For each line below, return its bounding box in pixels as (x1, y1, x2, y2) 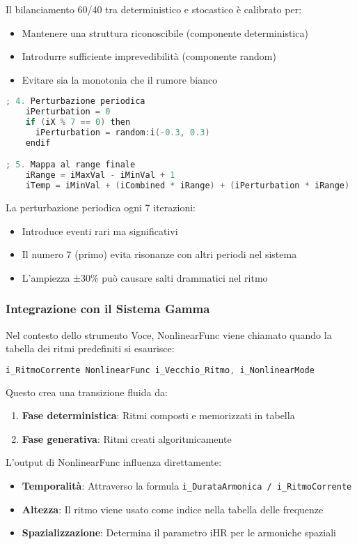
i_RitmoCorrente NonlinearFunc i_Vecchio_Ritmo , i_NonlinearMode (6, 365, 315, 375)
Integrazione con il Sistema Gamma (6, 300, 210, 317)
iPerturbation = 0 (25, 107, 111, 117)
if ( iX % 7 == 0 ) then (25, 117, 131, 128)
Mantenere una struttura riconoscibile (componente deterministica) (22, 25, 308, 40)
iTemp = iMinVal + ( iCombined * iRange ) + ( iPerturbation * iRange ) (25, 181, 350, 191)
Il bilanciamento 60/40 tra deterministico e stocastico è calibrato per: (6, 2, 302, 16)
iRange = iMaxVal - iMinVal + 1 (25, 170, 175, 181)
